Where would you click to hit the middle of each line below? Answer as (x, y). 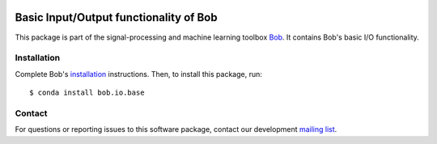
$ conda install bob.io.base (87, 93)
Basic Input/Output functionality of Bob (116, 17)
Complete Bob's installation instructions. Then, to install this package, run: (138, 74)
